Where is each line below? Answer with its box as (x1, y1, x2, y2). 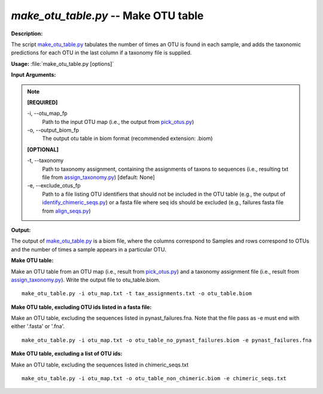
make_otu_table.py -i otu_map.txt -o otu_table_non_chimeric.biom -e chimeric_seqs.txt (22, 375, 287, 382)
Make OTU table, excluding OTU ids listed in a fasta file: (11, 303, 152, 311)
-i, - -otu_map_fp (27, 110, 68, 117)
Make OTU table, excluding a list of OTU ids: (11, 350, 123, 357)
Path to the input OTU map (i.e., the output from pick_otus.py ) (42, 118, 194, 125)
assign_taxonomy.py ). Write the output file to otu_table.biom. (11, 276, 161, 283)
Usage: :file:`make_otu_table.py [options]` (11, 60, 114, 67)
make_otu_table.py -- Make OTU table (11, 9, 204, 22)
